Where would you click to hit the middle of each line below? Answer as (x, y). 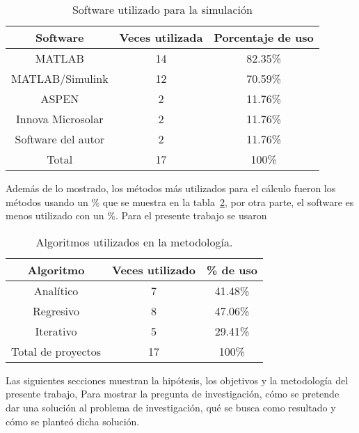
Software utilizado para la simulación (162, 9)
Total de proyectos (56, 351)
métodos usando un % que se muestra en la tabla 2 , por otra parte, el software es (180, 202)
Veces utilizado (154, 269)
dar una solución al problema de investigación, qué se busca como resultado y (171, 407)
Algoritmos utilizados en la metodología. (134, 242)
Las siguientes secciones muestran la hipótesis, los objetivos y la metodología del (177, 380)
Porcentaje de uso (264, 37)
